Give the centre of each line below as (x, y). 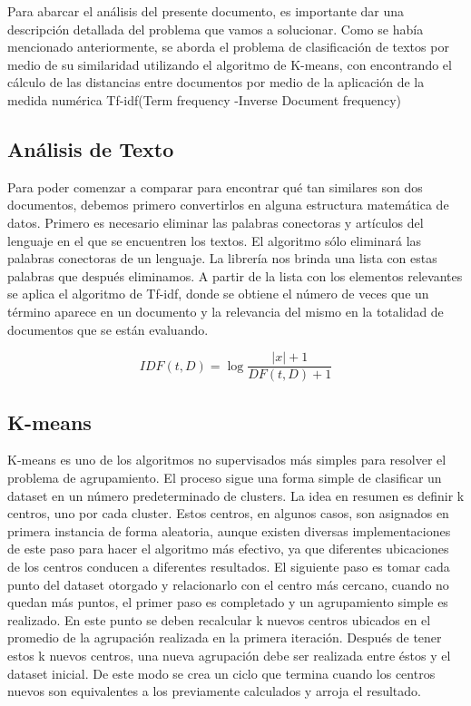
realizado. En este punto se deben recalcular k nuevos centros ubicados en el (219, 619)
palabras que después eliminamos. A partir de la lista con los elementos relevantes (235, 275)
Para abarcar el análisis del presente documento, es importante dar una (206, 11)
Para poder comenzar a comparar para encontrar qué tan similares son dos (215, 186)
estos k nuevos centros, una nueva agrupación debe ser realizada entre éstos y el (229, 655)
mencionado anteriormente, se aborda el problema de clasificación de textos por (228, 47)
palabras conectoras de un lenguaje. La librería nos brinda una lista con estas (222, 258)
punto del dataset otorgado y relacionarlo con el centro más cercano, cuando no (228, 584)
